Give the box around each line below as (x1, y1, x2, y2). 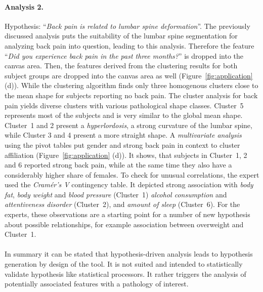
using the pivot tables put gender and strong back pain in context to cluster (5, 139, 240, 150)
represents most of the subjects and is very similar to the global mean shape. (5, 110, 243, 120)
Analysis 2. (5, 1, 43, 12)
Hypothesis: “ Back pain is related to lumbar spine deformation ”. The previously (5, 20, 250, 31)
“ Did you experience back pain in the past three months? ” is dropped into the (5, 50, 244, 61)
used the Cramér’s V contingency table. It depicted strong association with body (5, 179, 253, 190)
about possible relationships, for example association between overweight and (5, 219, 244, 229)
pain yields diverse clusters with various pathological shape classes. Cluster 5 (5, 100, 244, 110)
